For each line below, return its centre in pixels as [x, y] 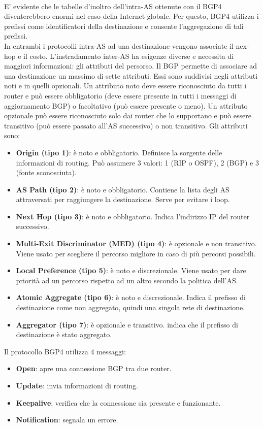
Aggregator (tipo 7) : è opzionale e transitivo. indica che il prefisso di [127, 324]
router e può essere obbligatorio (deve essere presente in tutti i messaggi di [120, 95]
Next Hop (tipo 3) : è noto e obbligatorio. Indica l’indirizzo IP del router [133, 216]
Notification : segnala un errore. [67, 420]
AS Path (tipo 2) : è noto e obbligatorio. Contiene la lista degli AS [123, 189]
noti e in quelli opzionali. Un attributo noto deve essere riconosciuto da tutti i [125, 86]
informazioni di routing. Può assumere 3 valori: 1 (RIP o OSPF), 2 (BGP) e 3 [137, 162]
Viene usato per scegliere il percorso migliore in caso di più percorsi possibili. [136, 253]
